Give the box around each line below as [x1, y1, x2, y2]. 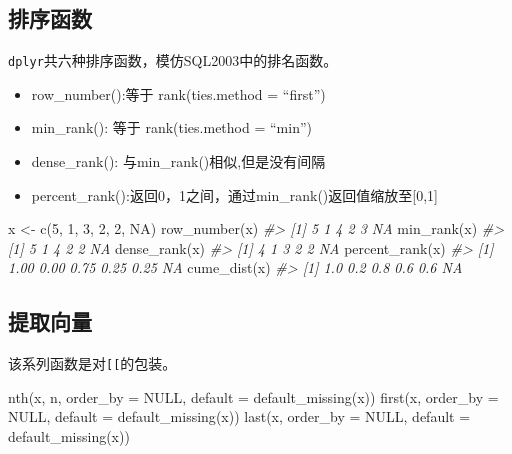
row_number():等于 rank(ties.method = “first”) [31, 83, 326, 104]
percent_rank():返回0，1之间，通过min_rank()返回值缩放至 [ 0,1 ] [31, 184, 439, 205]
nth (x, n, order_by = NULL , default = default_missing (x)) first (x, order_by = [8, 386, 499, 407]
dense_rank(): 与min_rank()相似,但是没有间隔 [31, 151, 326, 172]
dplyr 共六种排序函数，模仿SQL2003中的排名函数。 [8, 50, 338, 71]
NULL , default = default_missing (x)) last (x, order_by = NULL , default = [8, 406, 471, 427]
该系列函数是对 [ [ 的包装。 [8, 353, 177, 374]
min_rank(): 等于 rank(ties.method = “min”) [31, 117, 312, 138]
